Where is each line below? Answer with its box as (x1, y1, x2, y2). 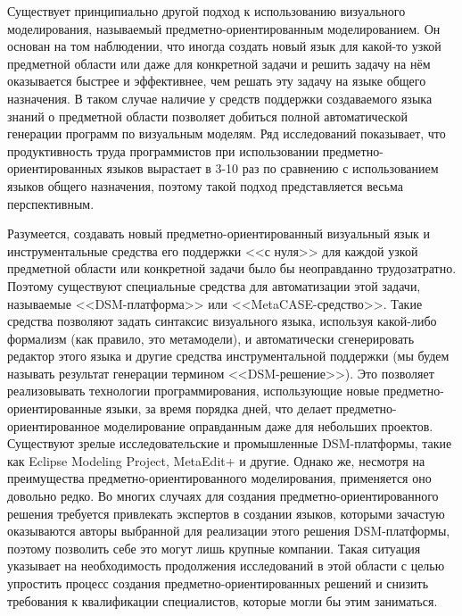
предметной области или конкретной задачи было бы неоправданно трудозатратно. (7, 259, 457, 278)
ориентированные (7, 399, 103, 418)
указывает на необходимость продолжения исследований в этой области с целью (7, 556, 445, 575)
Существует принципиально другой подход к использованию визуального (7, 2, 406, 20)
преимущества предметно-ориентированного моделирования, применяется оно (7, 469, 432, 487)
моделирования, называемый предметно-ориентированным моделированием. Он (7, 19, 441, 37)
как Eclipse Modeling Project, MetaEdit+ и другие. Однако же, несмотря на (7, 451, 425, 470)
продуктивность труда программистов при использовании (7, 141, 319, 160)
